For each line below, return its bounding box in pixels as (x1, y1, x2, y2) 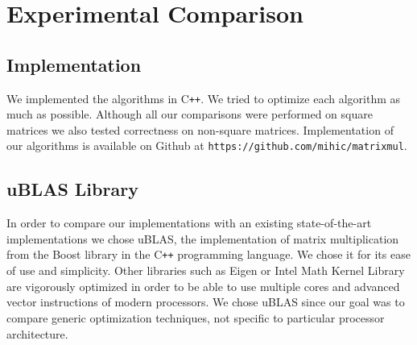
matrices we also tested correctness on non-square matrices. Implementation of (6, 121, 394, 138)
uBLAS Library (6, 177, 138, 202)
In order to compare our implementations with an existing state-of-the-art (6, 214, 372, 231)
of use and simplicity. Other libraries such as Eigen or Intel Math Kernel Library (6, 262, 405, 279)
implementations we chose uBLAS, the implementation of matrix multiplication (6, 230, 399, 247)
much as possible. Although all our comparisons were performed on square (6, 106, 373, 123)
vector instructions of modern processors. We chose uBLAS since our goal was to (6, 293, 405, 310)
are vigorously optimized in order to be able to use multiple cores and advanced (6, 277, 400, 294)
